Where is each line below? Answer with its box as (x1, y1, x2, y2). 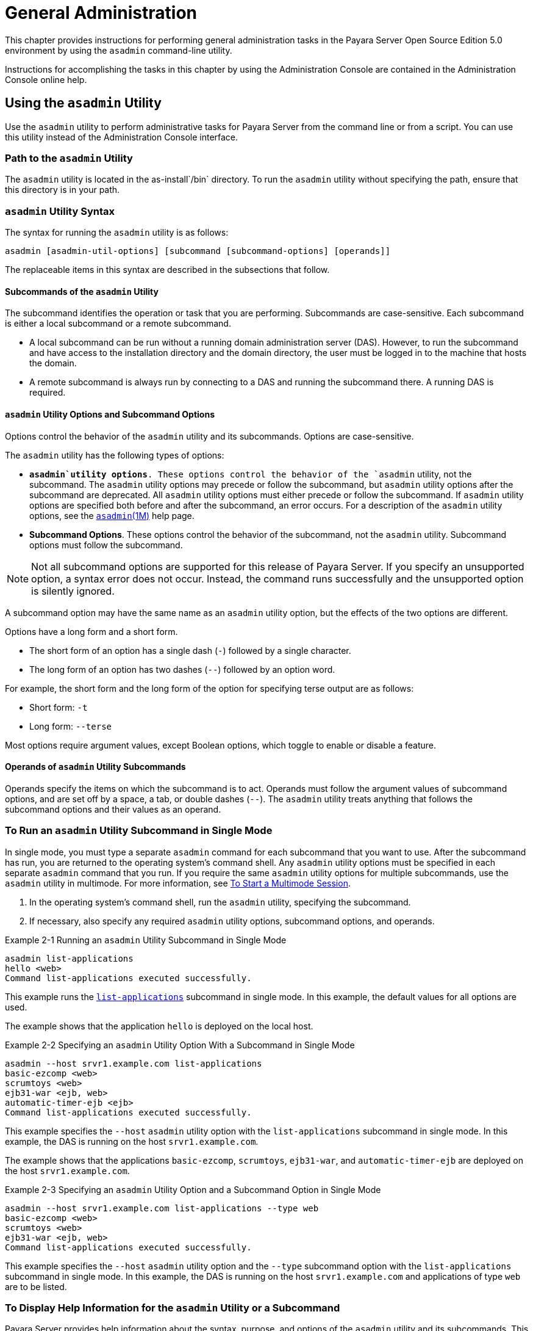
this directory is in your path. (5, 184, 120, 195)
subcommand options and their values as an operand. (5, 803, 221, 814)
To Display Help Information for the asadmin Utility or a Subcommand (5, 1301, 340, 1314)
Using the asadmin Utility (5, 95, 162, 111)
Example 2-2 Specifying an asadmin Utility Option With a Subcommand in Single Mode (5, 1039, 355, 1050)
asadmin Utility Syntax (5, 205, 115, 217)
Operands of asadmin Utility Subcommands (5, 761, 186, 772)
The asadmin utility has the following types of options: (5, 449, 224, 460)
